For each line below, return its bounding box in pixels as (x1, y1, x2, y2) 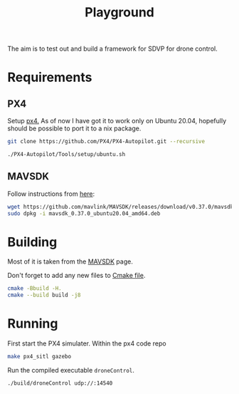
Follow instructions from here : (7, 190, 95, 198)
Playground (85, 4, 154, 21)
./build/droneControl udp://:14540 (7, 380, 113, 387)
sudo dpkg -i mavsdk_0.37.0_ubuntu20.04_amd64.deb (7, 209, 161, 217)
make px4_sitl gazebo (7, 353, 72, 361)
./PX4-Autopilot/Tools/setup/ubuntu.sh (7, 151, 126, 158)
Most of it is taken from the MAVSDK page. (7, 257, 133, 266)
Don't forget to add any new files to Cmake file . (7, 271, 146, 280)
